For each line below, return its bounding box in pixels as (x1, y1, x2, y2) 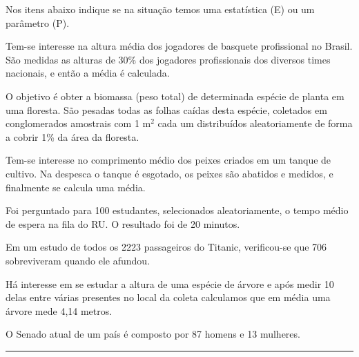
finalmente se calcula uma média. (6, 180, 146, 194)
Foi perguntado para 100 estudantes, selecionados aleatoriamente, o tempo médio (6, 203, 349, 218)
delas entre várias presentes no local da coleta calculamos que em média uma (6, 290, 331, 305)
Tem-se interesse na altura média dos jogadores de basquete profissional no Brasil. (6, 39, 353, 53)
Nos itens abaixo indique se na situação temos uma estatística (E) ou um (6, 2, 315, 16)
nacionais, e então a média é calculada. (6, 66, 170, 80)
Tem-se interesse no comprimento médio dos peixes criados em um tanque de (6, 153, 331, 167)
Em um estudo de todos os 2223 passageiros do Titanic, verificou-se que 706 (6, 240, 327, 254)
